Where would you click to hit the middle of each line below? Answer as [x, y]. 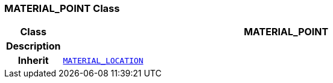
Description [33, 46]
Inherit [33, 61]
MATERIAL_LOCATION [103, 60]
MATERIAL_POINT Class [62, 8]
